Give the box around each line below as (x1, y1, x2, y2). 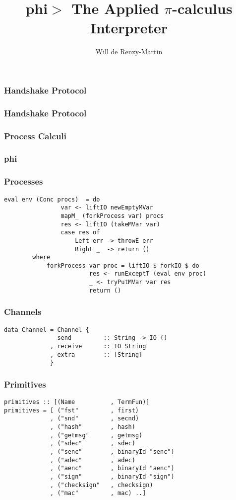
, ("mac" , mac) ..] (50, 490, 146, 497)
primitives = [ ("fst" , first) (4, 406, 139, 414)
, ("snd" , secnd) (50, 415, 139, 422)
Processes (4, 175, 43, 188)
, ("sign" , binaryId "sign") (50, 473, 175, 481)
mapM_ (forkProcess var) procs (60, 212, 164, 219)
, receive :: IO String (50, 342, 146, 350)
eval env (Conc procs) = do (4, 196, 100, 203)
